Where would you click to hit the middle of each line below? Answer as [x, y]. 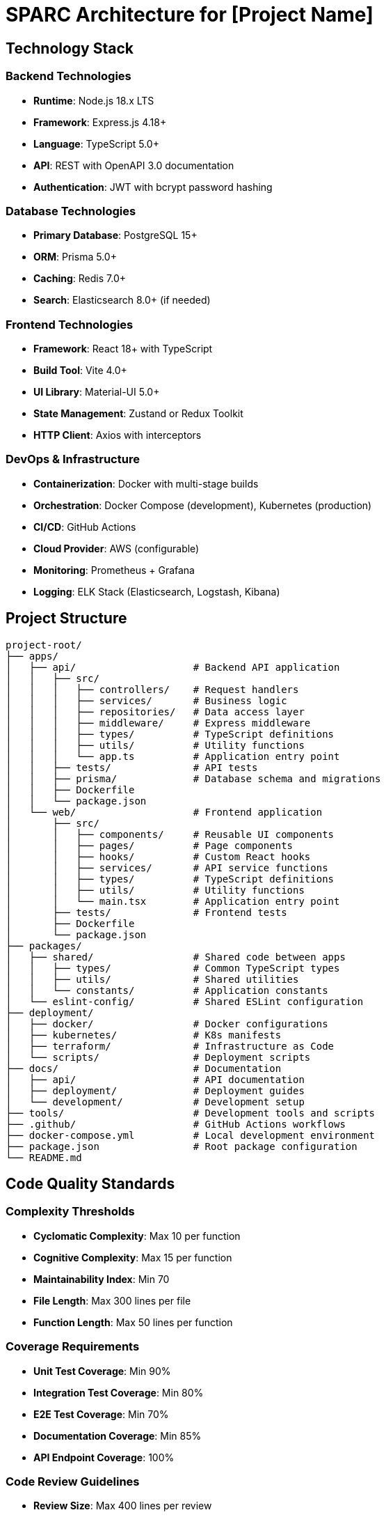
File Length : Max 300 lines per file [112, 1300]
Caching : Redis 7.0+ [80, 279]
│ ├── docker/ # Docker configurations [167, 1024]
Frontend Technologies [70, 324]
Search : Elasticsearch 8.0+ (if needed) [122, 300]
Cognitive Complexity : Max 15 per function [133, 1257]
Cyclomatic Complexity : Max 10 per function [137, 1236]
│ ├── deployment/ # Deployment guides [155, 1090]
